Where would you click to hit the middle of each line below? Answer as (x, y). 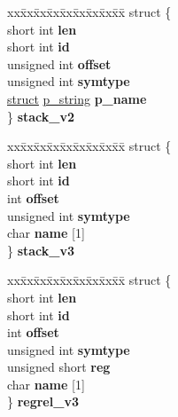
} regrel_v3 (43, 401)
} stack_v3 (41, 250)
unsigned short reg (59, 367)
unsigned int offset (59, 63)
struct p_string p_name (77, 98)
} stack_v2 (41, 116)
